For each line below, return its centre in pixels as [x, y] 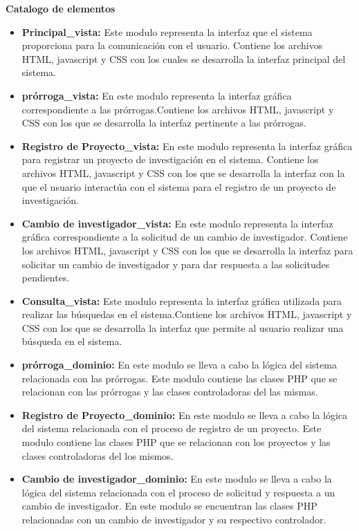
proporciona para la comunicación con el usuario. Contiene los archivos [172, 45]
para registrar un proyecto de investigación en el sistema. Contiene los [170, 159]
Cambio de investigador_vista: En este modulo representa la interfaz [177, 223]
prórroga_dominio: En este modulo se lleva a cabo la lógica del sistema [179, 365]
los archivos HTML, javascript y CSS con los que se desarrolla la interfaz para [187, 250]
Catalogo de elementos [61, 8]
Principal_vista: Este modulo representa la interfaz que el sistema [167, 31]
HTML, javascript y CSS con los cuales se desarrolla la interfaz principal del [184, 58]
